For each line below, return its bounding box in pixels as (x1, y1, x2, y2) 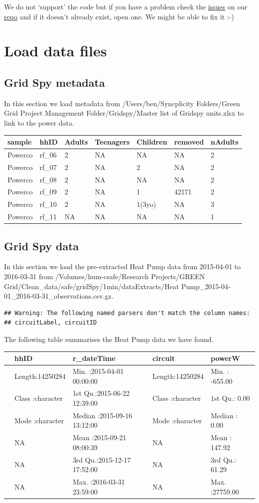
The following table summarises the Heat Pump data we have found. (4, 334, 214, 344)
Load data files (4, 40, 107, 61)
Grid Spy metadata (4, 74, 105, 90)
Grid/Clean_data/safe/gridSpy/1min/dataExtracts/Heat (4, 281, 179, 291)
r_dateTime (72, 353, 116, 363)
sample (7, 137, 32, 147)
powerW (210, 353, 240, 363)
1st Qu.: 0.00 (210, 393, 250, 403)
